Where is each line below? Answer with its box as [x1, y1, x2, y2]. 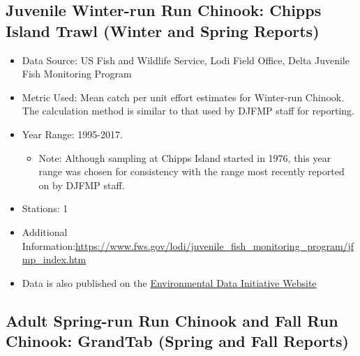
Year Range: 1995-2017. [22, 126, 123, 141]
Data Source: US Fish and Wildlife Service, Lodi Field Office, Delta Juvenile [22, 52, 350, 67]
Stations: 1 [22, 201, 68, 216]
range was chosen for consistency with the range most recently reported [38, 164, 345, 179]
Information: [22, 238, 76, 253]
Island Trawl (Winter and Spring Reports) [6, 20, 320, 41]
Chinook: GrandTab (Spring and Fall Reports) [6, 330, 349, 352]
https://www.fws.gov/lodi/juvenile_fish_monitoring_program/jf [75, 238, 354, 253]
